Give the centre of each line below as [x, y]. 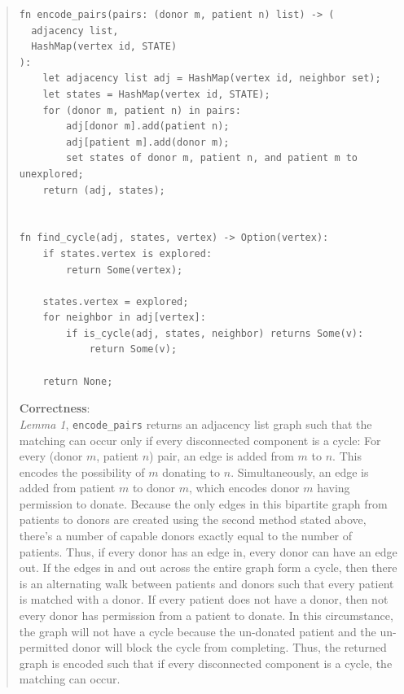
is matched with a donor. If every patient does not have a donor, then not [204, 599]
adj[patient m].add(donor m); [148, 142]
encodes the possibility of [82, 471]
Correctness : [55, 408]
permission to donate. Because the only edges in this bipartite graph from [203, 503]
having [334, 488]
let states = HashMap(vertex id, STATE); [156, 94]
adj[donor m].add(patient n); [148, 127]
